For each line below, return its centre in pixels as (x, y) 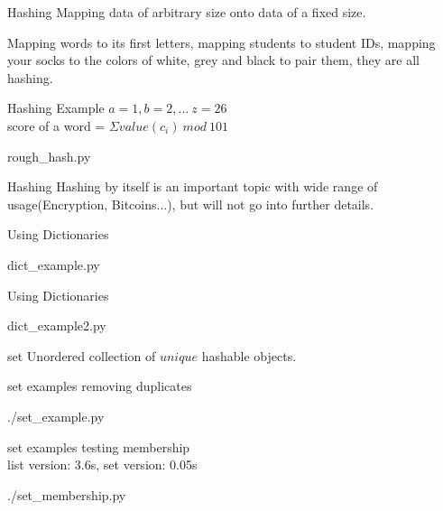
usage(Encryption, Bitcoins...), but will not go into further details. (191, 204)
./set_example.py (56, 416)
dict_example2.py (57, 325)
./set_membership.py (67, 494)
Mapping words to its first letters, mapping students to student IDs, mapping (221, 42)
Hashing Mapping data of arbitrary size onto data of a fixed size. (187, 12)
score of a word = (56, 125)
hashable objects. (249, 355)
